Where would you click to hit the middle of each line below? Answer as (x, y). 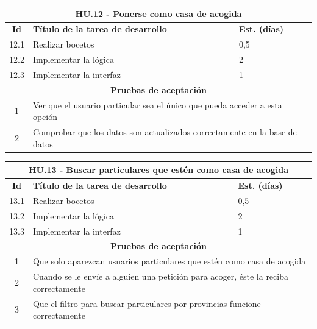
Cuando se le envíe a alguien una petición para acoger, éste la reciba (160, 276)
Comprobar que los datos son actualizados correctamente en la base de (165, 132)
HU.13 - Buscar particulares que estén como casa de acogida (158, 170)
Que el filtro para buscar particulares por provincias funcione (147, 303)
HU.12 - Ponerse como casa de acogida (158, 13)
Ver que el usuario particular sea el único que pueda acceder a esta (157, 104)
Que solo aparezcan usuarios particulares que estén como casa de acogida (169, 261)
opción (45, 117)
